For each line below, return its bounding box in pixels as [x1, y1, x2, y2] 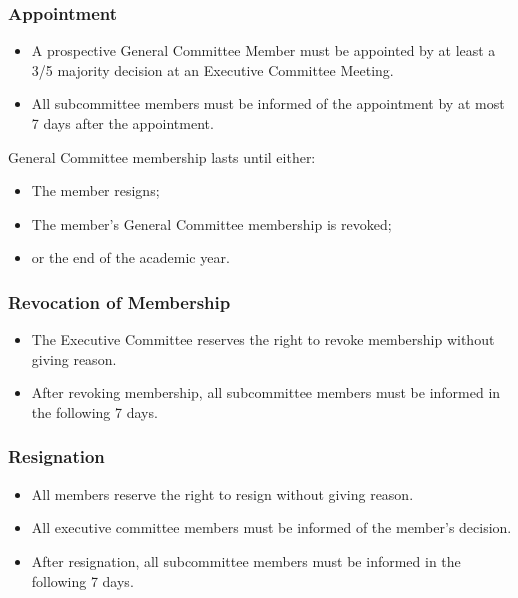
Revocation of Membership [8, 289, 231, 314]
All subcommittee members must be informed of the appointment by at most [31, 93, 505, 114]
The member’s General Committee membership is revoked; [31, 213, 392, 234]
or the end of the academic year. [31, 247, 230, 268]
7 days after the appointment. [31, 113, 214, 133]
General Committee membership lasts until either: [8, 146, 316, 167]
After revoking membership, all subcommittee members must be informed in [31, 382, 501, 403]
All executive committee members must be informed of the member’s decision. [31, 517, 512, 538]
